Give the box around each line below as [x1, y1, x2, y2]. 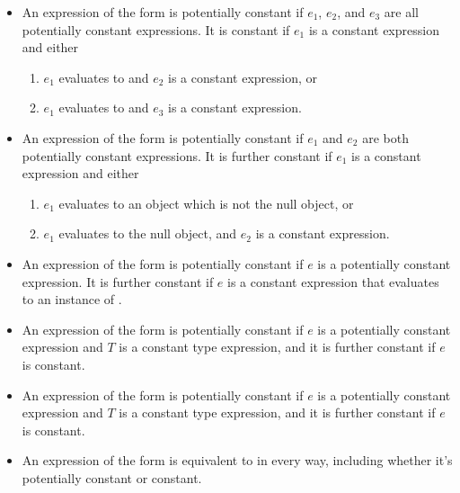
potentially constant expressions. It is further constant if [22, 146, 332, 165]
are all [384, 3, 419, 21]
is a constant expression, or [168, 67, 318, 86]
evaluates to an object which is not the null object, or [58, 193, 354, 212]
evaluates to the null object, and [58, 224, 237, 243]
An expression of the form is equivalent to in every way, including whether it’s [22, 451, 453, 470]
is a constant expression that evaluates [227, 272, 439, 291]
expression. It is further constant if [22, 272, 214, 291]
